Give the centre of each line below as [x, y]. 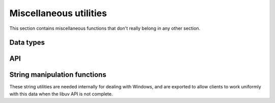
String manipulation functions [58, 75]
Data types [27, 43]
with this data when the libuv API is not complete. [61, 94]
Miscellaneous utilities [58, 13]
